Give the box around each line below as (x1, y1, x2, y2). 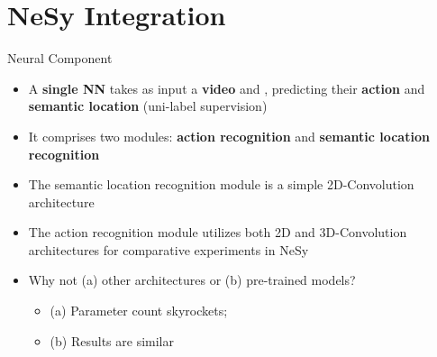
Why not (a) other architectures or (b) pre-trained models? (28, 270, 356, 289)
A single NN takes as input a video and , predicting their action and (28, 78, 425, 97)
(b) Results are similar (50, 331, 174, 350)
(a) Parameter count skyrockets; (50, 301, 228, 320)
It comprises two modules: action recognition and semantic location (28, 126, 430, 145)
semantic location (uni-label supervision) (28, 96, 268, 115)
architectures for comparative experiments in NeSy (28, 240, 309, 259)
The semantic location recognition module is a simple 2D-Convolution (28, 175, 414, 194)
